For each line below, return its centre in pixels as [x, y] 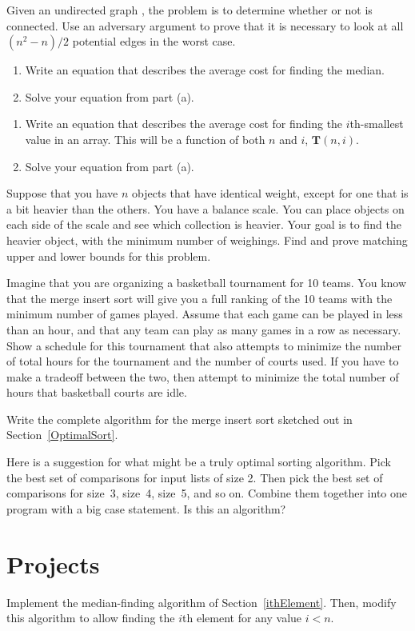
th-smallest [377, 124]
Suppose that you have [62, 193]
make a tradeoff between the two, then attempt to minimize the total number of [203, 376]
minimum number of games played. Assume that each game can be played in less [205, 314]
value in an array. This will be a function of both [145, 139]
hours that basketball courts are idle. [97, 392]
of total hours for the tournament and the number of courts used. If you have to [203, 361]
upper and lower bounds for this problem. [109, 256]
